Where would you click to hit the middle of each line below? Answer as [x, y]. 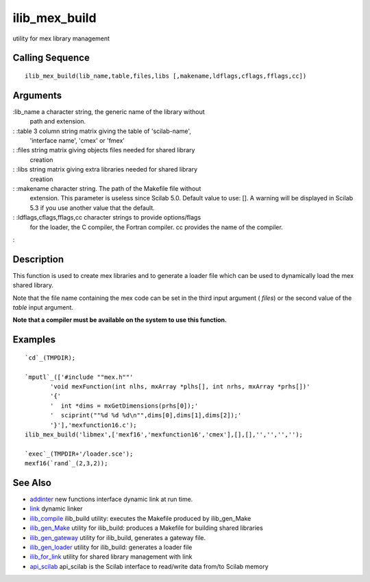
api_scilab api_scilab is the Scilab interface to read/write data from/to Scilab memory [149, 566]
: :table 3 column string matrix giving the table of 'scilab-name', [102, 131]
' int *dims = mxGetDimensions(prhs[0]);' [124, 406]
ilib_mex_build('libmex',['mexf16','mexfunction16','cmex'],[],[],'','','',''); [164, 434]
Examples [34, 340]
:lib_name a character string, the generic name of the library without [109, 112]
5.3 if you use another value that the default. [92, 208]
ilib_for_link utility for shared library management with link [111, 557]
